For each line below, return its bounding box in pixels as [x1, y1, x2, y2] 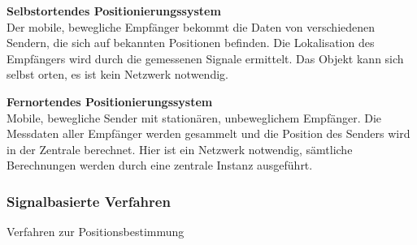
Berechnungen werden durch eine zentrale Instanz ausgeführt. [7, 157, 313, 174]
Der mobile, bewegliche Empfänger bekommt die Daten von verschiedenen [7, 18, 376, 35]
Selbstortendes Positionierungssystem [7, 2, 221, 19]
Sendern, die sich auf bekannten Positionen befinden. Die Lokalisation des [7, 34, 375, 51]
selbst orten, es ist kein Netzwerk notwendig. [7, 66, 228, 83]
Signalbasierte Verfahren [7, 191, 171, 211]
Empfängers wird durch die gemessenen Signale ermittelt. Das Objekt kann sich [7, 49, 404, 67]
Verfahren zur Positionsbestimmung [7, 223, 185, 240]
